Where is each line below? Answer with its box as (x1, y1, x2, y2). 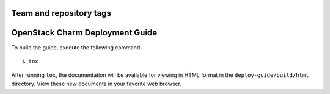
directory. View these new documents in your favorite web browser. (11, 80, 182, 87)
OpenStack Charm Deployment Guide (11, 27, 158, 38)
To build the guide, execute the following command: (11, 43, 142, 51)
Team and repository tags (11, 8, 111, 18)
